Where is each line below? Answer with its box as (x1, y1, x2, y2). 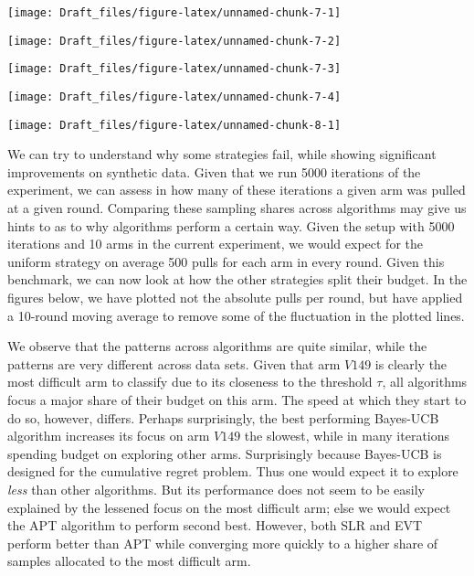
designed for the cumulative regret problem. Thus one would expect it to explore (7, 462, 458, 481)
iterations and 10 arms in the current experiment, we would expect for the (7, 234, 423, 253)
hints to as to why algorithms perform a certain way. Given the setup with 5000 (7, 216, 455, 235)
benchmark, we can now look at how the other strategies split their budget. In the (7, 270, 468, 289)
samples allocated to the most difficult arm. (7, 551, 251, 571)
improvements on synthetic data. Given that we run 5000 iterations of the (7, 162, 421, 181)
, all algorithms (382, 372, 468, 391)
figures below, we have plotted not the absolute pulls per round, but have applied (7, 288, 463, 307)
